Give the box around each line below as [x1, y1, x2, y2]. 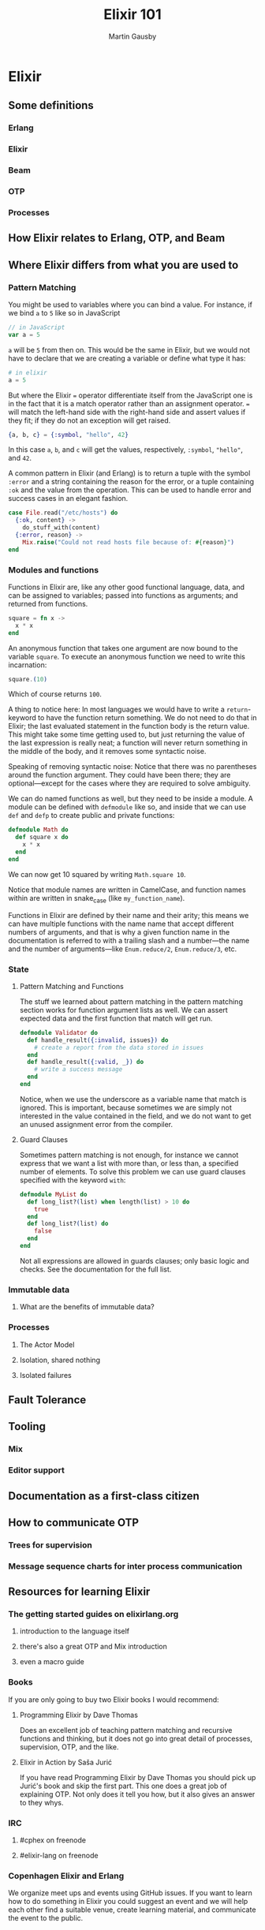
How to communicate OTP [8, 1516, 140, 1529]
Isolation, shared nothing [19, 1355, 101, 1364]
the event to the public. [8, 1913, 84, 1923]
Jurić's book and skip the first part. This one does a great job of [19, 1781, 227, 1790]
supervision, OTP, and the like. [19, 1741, 119, 1752]
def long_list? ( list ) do [27, 1220, 109, 1228]
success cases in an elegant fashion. [8, 494, 129, 503]
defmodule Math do [8, 826, 69, 834]
